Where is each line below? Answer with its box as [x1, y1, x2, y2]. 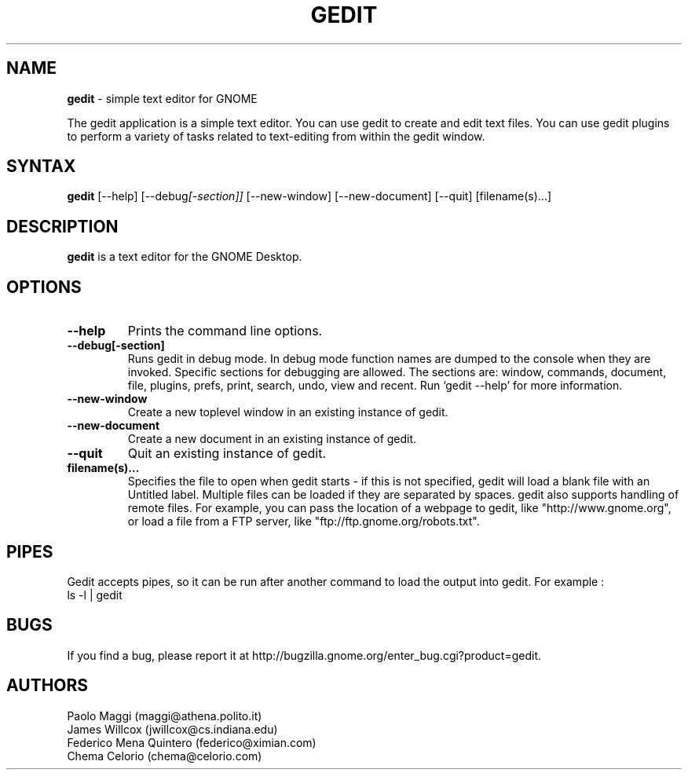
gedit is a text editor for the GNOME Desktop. [67, 250, 302, 264]
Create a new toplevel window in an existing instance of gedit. [127, 405, 448, 419]
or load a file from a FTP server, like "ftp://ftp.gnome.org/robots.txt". [127, 514, 480, 529]
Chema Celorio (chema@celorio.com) [67, 749, 262, 763]
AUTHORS [6, 675, 89, 696]
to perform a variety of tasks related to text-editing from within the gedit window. [67, 129, 485, 143]
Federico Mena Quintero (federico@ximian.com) [67, 735, 317, 749]
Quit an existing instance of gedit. [127, 445, 327, 462]
